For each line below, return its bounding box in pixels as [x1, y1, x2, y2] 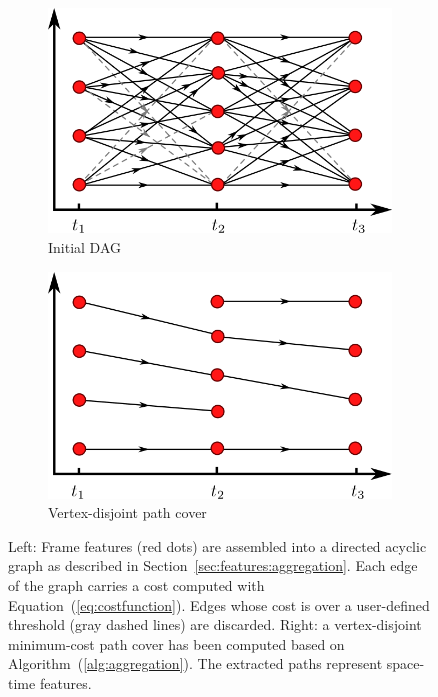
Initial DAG [48, 236, 122, 257]
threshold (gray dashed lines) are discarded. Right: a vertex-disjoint [8, 614, 422, 635]
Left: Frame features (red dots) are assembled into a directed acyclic [8, 535, 427, 556]
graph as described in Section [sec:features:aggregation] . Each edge [8, 555, 418, 576]
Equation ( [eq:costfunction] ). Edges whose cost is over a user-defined [8, 594, 430, 615]
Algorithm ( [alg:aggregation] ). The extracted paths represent [8, 653, 383, 674]
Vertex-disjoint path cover [48, 502, 207, 523]
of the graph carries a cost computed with [8, 574, 265, 595]
